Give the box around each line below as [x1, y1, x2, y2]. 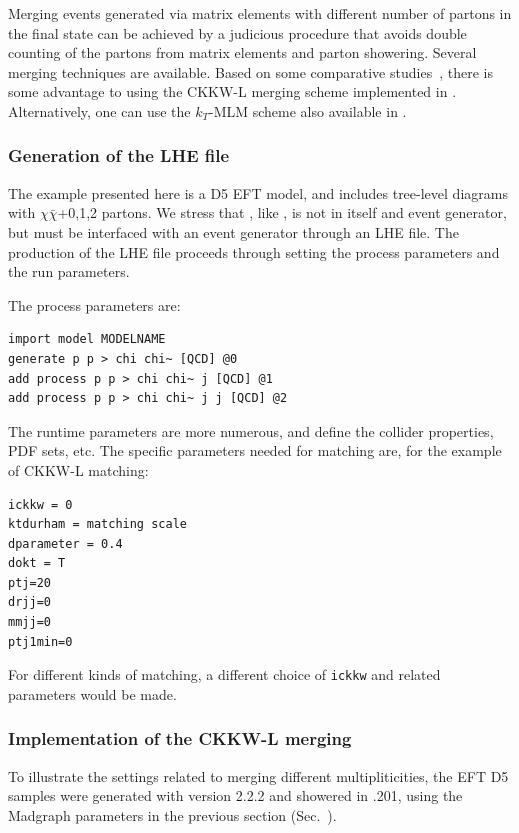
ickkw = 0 [8, 497, 73, 512]
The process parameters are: [8, 294, 181, 315]
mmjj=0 [8, 615, 51, 630]
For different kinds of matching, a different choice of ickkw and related [8, 664, 441, 685]
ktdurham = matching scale [8, 517, 187, 532]
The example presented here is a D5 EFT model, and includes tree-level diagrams [8, 182, 508, 203]
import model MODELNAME [8, 332, 166, 347]
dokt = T [8, 556, 66, 571]
